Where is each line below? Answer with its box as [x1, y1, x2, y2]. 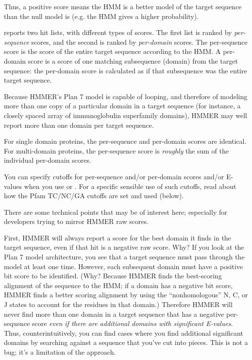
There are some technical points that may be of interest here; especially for [4, 206, 227, 217]
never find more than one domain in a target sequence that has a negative [4, 309, 224, 319]
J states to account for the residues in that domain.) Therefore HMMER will [4, 299, 233, 309]
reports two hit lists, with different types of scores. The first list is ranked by [4, 27, 232, 37]
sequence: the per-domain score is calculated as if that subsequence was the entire [4, 65, 247, 75]
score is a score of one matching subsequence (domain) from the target [28, 55, 238, 66]
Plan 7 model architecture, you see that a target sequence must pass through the [4, 252, 245, 262]
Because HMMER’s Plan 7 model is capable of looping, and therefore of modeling [4, 91, 248, 101]
